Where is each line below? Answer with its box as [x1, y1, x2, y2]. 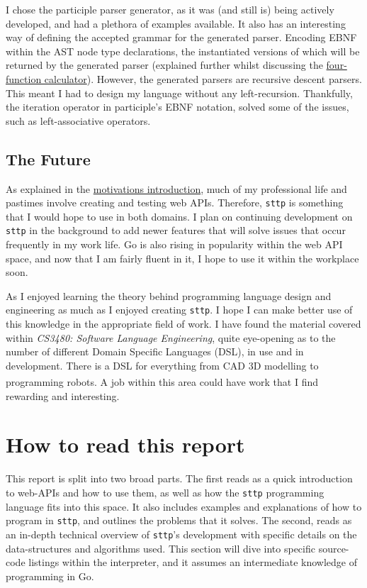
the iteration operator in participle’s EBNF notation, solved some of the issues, [6, 99, 349, 114]
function [6, 71, 42, 86]
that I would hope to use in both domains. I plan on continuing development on [6, 209, 353, 223]
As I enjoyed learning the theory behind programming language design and [6, 288, 332, 303]
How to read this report [6, 430, 245, 459]
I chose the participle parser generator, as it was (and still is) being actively [6, 2, 334, 16]
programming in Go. [6, 568, 94, 583]
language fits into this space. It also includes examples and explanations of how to [6, 499, 362, 514]
